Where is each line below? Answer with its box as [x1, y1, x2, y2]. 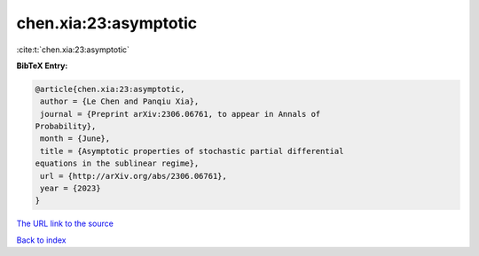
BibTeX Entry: [16, 60, 68, 71]
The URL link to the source [16, 218, 114, 229]
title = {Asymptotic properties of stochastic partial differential [40, 146, 344, 156]
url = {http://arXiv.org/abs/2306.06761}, [40, 171, 228, 181]
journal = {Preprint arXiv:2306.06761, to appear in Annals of [40, 109, 321, 119]
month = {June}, [40, 134, 111, 144]
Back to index [16, 235, 67, 245]
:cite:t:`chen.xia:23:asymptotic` [16, 44, 130, 55]
